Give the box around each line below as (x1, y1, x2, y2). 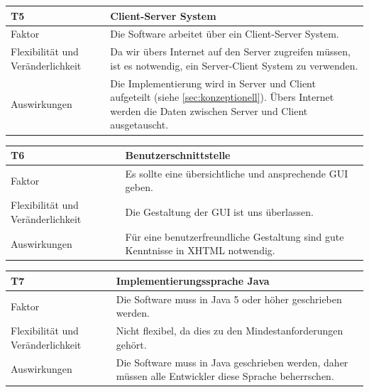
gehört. (116, 337, 147, 352)
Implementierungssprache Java (116, 273, 270, 288)
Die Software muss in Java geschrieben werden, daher (116, 354, 348, 369)
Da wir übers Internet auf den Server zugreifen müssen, (110, 44, 351, 59)
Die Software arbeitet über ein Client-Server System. (110, 26, 339, 41)
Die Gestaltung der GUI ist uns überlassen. (125, 205, 314, 219)
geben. (125, 180, 153, 195)
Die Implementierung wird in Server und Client (110, 75, 316, 90)
